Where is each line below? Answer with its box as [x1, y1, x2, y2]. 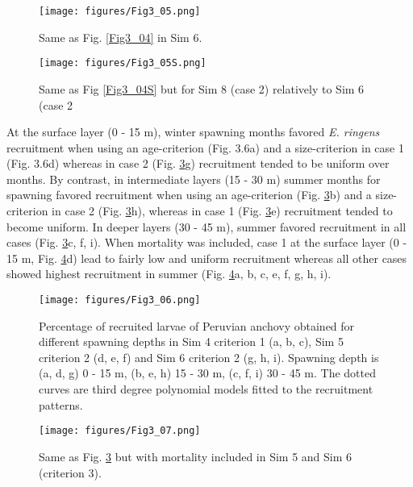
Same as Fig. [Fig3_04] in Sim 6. [39, 28, 202, 45]
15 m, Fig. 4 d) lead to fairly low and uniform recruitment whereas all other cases [6, 249, 407, 266]
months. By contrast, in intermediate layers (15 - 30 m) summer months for [6, 170, 381, 187]
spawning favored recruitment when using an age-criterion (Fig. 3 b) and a [6, 186, 372, 203]
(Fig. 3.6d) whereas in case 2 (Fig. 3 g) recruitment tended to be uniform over [6, 155, 390, 172]
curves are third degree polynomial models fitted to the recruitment [39, 381, 373, 398]
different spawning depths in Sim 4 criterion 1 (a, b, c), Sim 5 [39, 333, 344, 350]
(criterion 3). [39, 464, 102, 481]
